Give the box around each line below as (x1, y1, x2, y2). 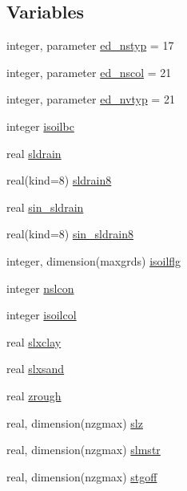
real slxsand (6, 360, 65, 377)
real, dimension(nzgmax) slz (6, 414, 143, 431)
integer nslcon (6, 279, 74, 296)
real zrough (6, 387, 62, 404)
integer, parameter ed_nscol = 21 (6, 63, 172, 80)
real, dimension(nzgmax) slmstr (6, 441, 161, 458)
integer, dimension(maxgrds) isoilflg (6, 252, 181, 269)
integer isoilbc (6, 117, 74, 134)
